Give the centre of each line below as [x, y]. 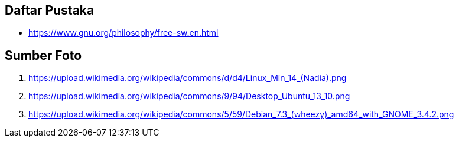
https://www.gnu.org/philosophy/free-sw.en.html [123, 33]
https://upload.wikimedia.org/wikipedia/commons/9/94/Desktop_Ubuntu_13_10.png [189, 96]
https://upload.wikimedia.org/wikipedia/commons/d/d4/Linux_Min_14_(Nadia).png [188, 78]
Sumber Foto [43, 55]
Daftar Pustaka [50, 10]
